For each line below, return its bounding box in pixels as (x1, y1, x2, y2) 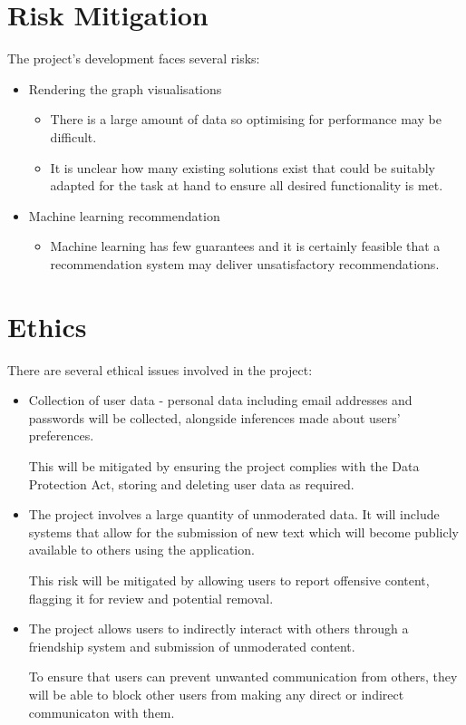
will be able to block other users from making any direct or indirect (28, 684, 404, 703)
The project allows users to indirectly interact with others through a (28, 619, 409, 638)
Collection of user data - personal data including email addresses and (28, 391, 413, 410)
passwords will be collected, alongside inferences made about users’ (28, 408, 401, 427)
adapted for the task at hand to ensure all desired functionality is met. (50, 176, 443, 195)
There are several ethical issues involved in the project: (7, 360, 313, 379)
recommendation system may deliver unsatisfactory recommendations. (50, 254, 440, 273)
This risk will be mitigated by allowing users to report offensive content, (28, 570, 430, 589)
